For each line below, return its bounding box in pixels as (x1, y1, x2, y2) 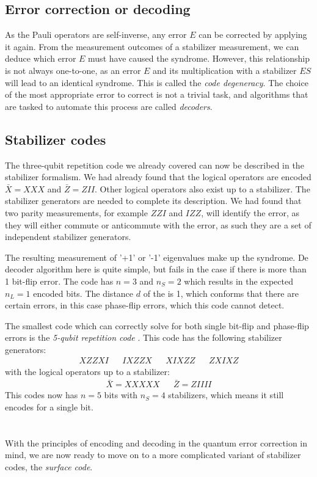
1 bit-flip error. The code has (5, 274, 114, 287)
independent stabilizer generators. (5, 230, 131, 243)
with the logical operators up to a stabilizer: (5, 365, 170, 377)
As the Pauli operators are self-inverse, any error (5, 28, 187, 41)
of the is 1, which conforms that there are (143, 286, 299, 299)
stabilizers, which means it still (168, 388, 284, 401)
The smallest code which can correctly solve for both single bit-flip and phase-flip (5, 319, 309, 332)
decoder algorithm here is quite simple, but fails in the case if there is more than (5, 263, 307, 275)
